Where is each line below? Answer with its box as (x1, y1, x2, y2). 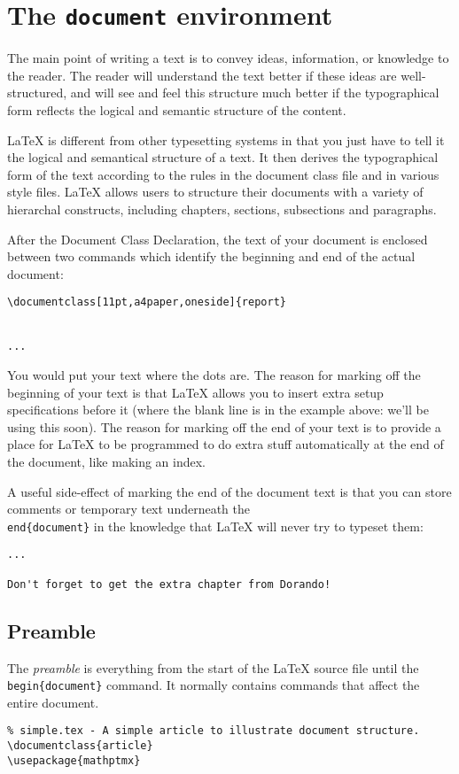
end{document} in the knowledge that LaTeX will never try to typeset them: (7, 516, 424, 535)
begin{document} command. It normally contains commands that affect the (7, 676, 420, 694)
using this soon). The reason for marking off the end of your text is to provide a (7, 417, 441, 436)
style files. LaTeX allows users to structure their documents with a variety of (7, 182, 424, 201)
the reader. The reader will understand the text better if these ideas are (7, 66, 397, 84)
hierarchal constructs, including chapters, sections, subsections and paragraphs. (7, 200, 437, 218)
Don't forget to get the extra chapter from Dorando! (7, 577, 331, 591)
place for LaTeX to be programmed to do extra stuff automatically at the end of (7, 435, 444, 453)
